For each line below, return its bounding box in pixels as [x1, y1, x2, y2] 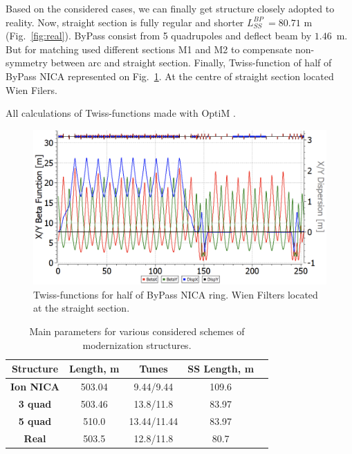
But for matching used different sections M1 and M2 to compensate [6, 41, 293, 56]
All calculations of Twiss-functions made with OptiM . [6, 106, 236, 120]
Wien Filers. [6, 82, 57, 97]
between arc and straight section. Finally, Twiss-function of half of [50, 55, 332, 70]
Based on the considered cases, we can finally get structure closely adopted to [6, 1, 335, 15]
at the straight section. [33, 301, 130, 315]
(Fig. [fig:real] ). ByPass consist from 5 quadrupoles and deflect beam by [6, 28, 312, 43]
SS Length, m [187, 361, 254, 376]
